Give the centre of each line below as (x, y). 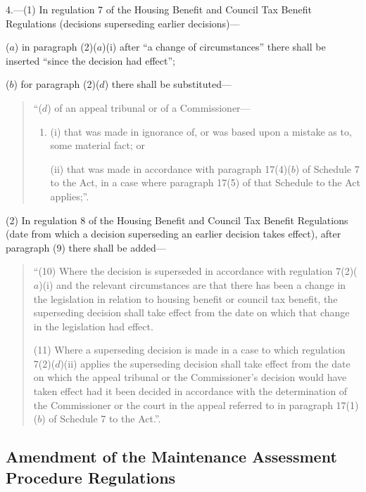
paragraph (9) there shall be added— (86, 247)
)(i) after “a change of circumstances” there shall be (214, 47)
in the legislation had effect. (93, 326)
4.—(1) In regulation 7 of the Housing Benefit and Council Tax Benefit (159, 9)
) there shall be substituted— (168, 84)
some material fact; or (97, 145)
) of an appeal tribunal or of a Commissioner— (149, 107)
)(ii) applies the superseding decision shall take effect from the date (205, 363)
